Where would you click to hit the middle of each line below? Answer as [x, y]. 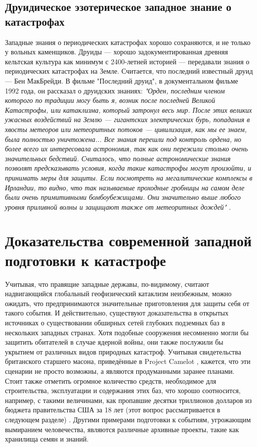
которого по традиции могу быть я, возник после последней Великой [110, 100]
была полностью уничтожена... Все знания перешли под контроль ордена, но [123, 139]
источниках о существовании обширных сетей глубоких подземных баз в [115, 322]
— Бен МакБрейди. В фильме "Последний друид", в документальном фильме [122, 80]
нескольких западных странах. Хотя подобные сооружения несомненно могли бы [127, 332]
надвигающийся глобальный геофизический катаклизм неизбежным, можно [118, 293]
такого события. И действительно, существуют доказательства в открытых [117, 313]
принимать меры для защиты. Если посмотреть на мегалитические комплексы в [129, 177]
